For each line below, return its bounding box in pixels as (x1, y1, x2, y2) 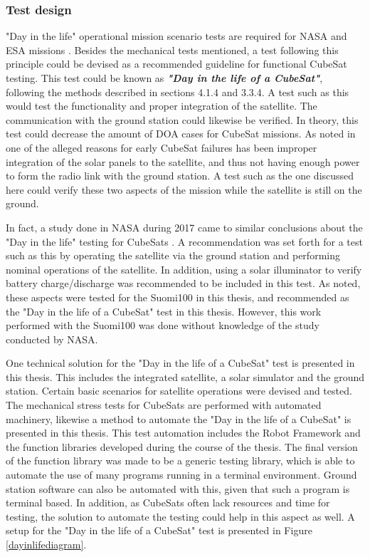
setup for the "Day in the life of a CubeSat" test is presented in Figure (6, 523, 312, 538)
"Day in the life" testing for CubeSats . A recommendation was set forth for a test (6, 234, 363, 249)
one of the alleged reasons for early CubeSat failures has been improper (6, 140, 317, 155)
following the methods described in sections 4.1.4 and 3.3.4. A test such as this (6, 84, 349, 99)
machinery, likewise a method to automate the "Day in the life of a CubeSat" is (6, 411, 351, 426)
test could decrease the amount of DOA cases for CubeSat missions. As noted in (6, 126, 356, 141)
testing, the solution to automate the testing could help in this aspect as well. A (6, 509, 355, 524)
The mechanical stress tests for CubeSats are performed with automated (6, 397, 322, 412)
